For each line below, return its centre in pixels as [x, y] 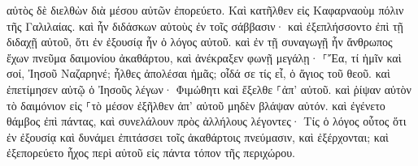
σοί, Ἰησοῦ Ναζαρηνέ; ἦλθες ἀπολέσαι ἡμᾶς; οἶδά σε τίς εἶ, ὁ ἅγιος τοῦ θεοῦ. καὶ [198, 73]
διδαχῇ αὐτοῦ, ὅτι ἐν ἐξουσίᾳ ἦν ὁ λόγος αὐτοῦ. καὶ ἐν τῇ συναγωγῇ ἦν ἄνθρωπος [200, 42]
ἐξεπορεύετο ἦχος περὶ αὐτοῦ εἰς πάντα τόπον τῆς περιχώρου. [151, 153]
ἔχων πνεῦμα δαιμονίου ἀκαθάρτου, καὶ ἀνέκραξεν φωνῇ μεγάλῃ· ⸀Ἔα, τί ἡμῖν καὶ [204, 57]
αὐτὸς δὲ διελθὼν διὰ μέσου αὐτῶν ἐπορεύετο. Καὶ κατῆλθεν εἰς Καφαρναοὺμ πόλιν [205, 10]
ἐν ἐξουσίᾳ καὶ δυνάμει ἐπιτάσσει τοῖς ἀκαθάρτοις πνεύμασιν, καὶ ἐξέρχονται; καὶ [198, 136]
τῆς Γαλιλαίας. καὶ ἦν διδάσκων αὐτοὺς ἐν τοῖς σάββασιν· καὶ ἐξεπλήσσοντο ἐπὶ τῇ [205, 26]
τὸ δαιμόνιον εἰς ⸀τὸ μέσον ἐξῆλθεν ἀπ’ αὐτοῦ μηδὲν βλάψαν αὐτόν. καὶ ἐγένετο [196, 105]
